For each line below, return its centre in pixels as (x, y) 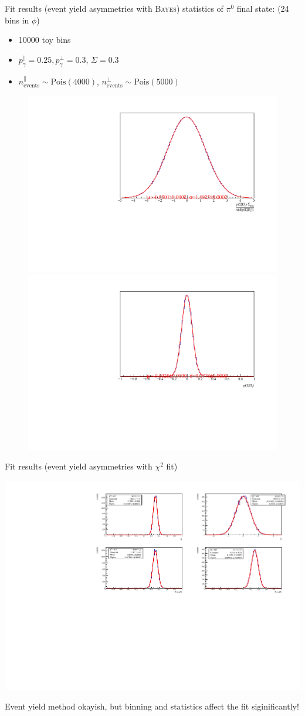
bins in (17, 20)
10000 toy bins (45, 40)
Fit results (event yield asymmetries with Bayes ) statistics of (114, 8)
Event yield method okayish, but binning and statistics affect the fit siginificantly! (152, 706)
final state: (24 (263, 8)
